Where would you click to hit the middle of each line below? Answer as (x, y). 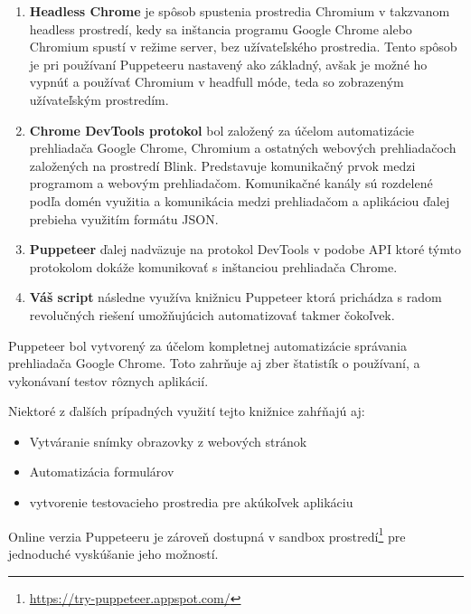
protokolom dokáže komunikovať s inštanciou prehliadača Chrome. (213, 266)
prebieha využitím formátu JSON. (124, 218)
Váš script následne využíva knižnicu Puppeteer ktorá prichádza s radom (235, 297)
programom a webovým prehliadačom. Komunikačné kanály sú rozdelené (231, 183)
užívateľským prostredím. (99, 99)
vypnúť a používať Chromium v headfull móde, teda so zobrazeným (217, 82)
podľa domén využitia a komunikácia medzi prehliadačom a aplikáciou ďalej (240, 200)
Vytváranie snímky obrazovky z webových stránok (168, 441)
